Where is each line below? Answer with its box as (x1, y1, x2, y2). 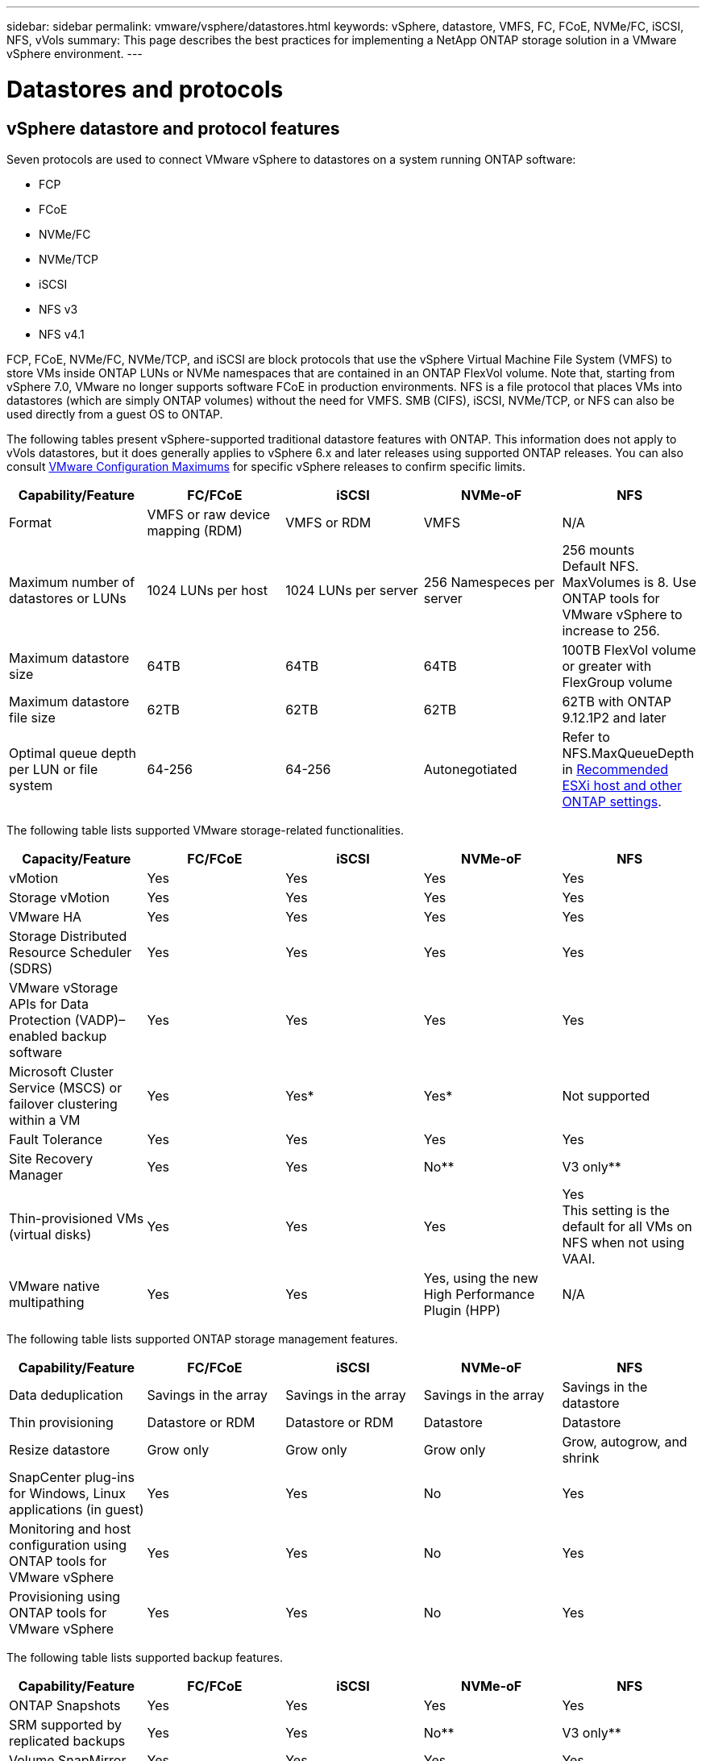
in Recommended (562, 760, 669, 777)
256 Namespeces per (423, 573, 554, 590)
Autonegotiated (423, 760, 517, 777)
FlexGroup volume (562, 673, 673, 690)
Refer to (562, 728, 610, 745)
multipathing (9, 1293, 85, 1310)
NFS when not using (562, 1234, 685, 1251)
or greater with (562, 657, 652, 674)
